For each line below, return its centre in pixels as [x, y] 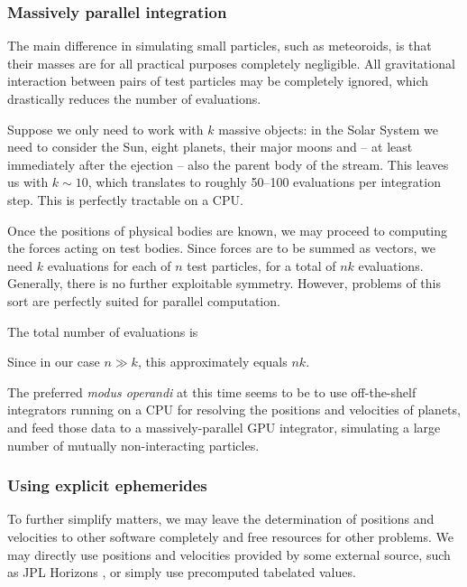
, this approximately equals [212, 362]
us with [28, 182]
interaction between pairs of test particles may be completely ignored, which [218, 81]
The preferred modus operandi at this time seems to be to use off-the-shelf [212, 391]
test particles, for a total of [261, 265]
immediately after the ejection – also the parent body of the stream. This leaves [228, 164]
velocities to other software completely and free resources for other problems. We [230, 536]
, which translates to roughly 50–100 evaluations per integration [264, 182]
